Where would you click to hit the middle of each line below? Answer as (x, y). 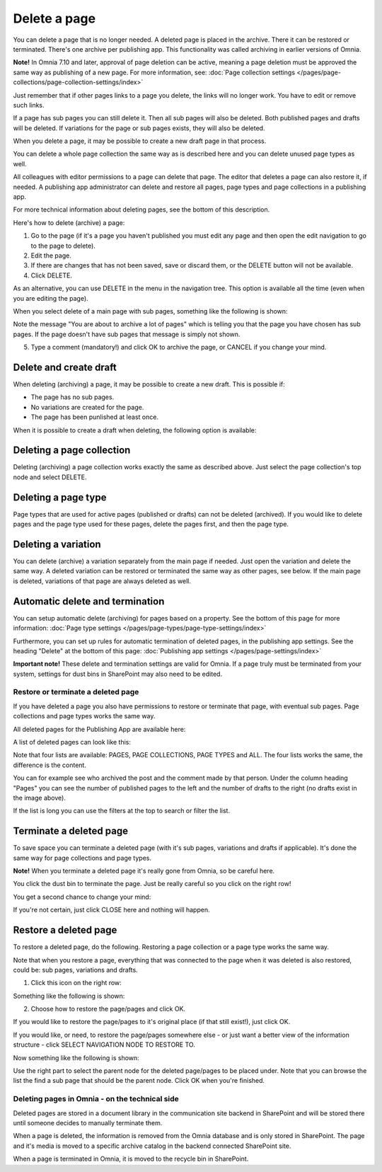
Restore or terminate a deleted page (76, 692)
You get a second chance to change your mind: (82, 897)
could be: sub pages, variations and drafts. (75, 970)
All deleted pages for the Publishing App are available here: (99, 729)
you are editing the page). (51, 298)
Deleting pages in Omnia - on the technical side (96, 1099)
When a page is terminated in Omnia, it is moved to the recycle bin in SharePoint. (131, 1159)
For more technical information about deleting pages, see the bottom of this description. (141, 209)
